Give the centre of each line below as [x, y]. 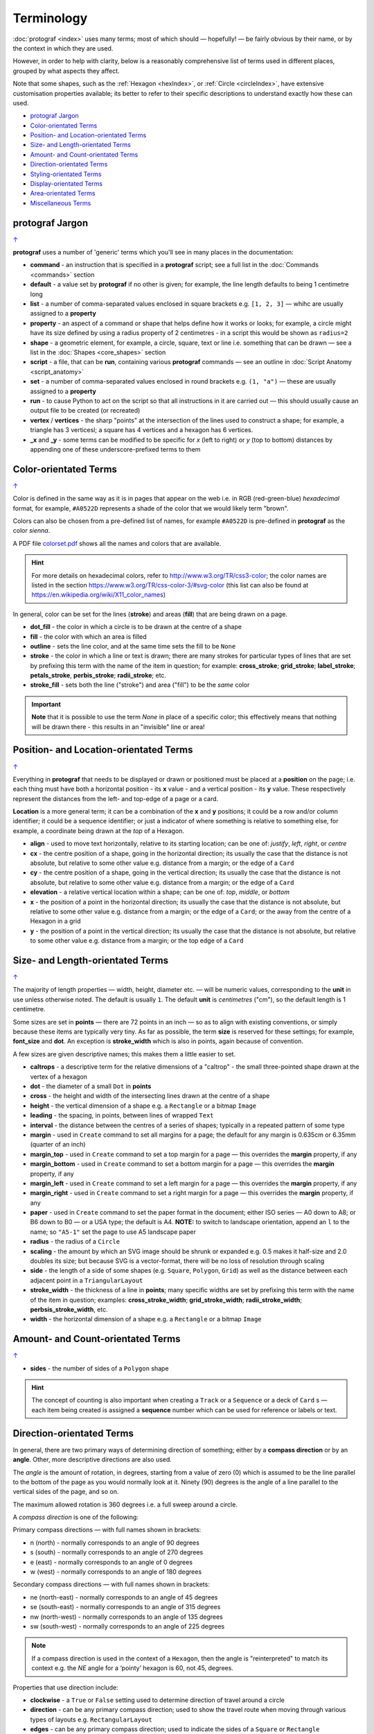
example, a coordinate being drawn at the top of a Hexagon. [99, 831]
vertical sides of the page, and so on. [66, 1492]
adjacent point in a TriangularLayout [87, 1280]
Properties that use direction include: [65, 1687]
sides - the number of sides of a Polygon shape [99, 1368]
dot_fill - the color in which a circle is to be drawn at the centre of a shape [136, 627]
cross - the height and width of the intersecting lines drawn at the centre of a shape [150, 1096]
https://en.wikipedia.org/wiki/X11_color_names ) [99, 595]
